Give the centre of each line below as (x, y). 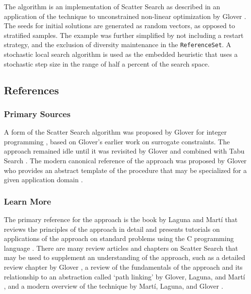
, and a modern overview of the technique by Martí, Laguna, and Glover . (114, 286)
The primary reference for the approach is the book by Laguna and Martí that (121, 219)
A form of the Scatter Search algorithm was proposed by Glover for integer (116, 132)
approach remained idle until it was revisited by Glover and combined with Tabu (124, 151)
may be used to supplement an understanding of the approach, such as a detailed (125, 257)
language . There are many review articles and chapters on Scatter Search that (121, 248)
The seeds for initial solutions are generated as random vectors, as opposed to (119, 26)
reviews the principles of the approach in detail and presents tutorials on (112, 229)
